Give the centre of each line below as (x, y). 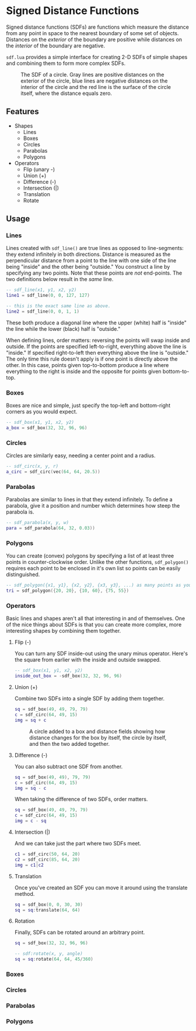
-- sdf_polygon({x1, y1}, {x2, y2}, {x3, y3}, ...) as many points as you (99, 585)
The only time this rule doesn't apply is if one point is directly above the (92, 359)
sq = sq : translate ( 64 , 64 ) (47, 910)
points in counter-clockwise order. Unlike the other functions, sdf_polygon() (97, 562)
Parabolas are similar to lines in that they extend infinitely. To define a (90, 499)
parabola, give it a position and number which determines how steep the (93, 506)
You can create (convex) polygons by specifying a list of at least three (90, 556)
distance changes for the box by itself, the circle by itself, (98, 737)
